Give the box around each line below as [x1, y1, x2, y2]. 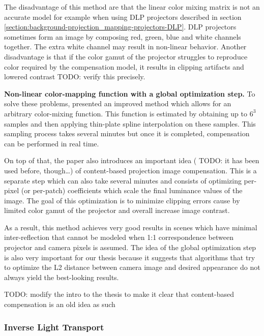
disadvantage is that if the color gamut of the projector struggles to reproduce [4, 51, 248, 62]
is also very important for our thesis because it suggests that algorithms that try [4, 252, 255, 262]
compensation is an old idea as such [4, 299, 115, 310]
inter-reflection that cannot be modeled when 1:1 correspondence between [4, 232, 233, 242]
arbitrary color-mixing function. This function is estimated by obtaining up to [4, 108, 248, 118]
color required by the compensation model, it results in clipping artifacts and [4, 61, 244, 72]
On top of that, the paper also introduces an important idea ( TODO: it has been [4, 155, 259, 166]
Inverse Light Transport [4, 320, 104, 333]
